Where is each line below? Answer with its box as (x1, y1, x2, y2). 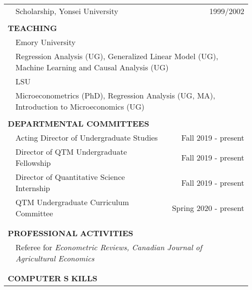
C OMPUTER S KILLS (8, 273, 97, 284)
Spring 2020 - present (172, 202, 244, 213)
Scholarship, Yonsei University (16, 5, 118, 16)
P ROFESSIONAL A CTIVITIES (8, 227, 133, 239)
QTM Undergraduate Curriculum (16, 196, 129, 208)
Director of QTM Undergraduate (16, 146, 127, 157)
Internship (16, 182, 50, 193)
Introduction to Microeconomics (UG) (16, 101, 145, 112)
